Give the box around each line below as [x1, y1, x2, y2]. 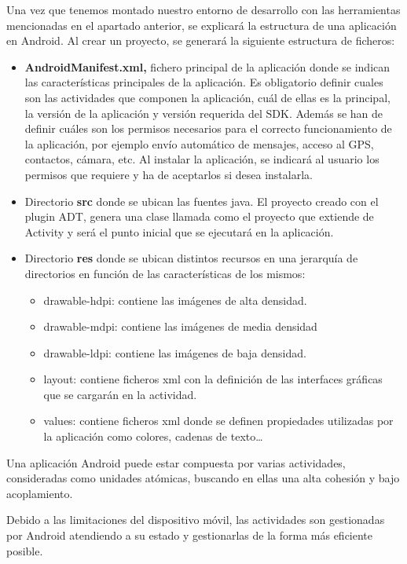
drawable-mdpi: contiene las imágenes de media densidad [43, 318, 317, 335]
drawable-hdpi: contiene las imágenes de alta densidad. [43, 291, 307, 308]
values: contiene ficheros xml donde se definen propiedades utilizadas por [43, 412, 394, 429]
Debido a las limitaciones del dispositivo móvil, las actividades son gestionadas [6, 511, 385, 528]
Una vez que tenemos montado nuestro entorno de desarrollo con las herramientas [6, 2, 401, 17]
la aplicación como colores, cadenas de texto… [43, 428, 263, 445]
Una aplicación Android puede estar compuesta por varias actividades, [6, 454, 346, 471]
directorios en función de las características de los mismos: [24, 265, 306, 281]
